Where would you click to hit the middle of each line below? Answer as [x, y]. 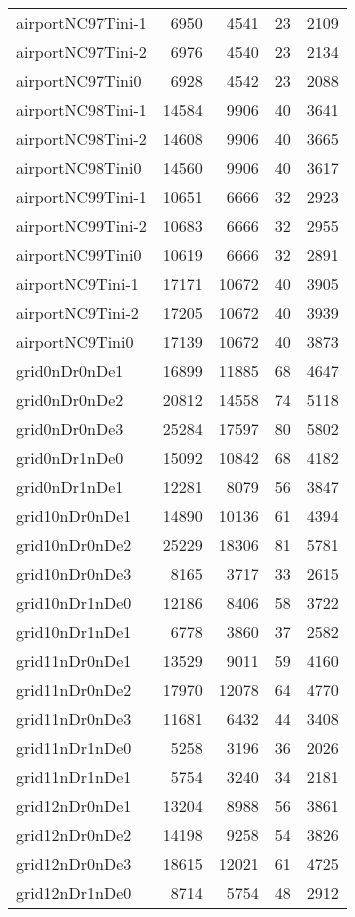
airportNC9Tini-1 [77, 283]
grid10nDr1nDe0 [74, 602]
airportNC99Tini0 [79, 254]
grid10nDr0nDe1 [74, 515]
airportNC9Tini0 [75, 341]
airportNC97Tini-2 [81, 51]
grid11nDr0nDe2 [74, 689]
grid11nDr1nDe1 [74, 776]
